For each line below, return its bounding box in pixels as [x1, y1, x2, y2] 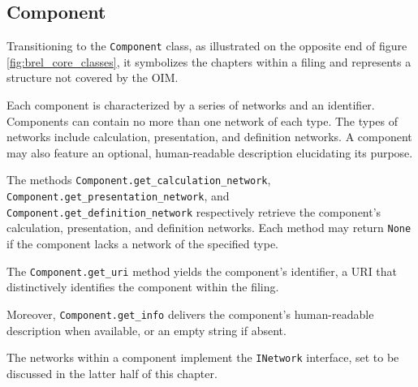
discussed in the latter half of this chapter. [6, 364, 218, 381]
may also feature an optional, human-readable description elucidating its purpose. [6, 144, 413, 161]
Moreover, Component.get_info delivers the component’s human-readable [6, 305, 374, 322]
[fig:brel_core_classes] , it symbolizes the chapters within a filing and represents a [6, 53, 412, 70]
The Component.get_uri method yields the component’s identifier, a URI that [6, 262, 398, 279]
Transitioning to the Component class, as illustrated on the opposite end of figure [6, 37, 407, 54]
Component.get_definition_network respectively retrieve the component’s [6, 203, 381, 220]
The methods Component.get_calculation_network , [6, 171, 271, 188]
